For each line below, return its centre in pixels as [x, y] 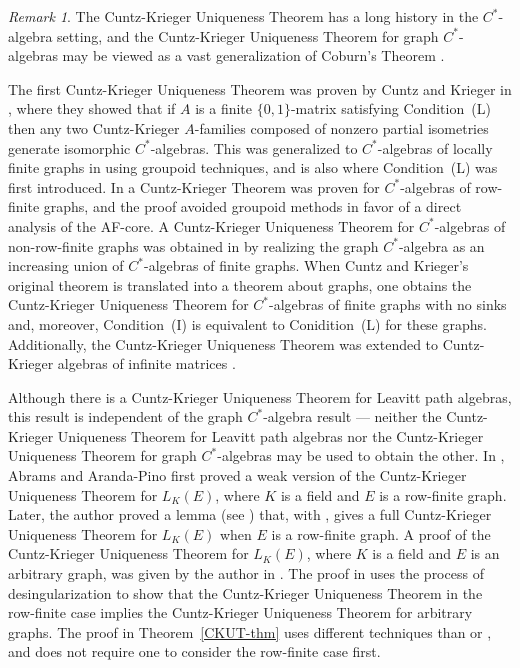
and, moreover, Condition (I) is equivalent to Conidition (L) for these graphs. [247, 323]
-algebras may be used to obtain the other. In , [361, 455]
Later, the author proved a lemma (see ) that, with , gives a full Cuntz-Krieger [250, 514]
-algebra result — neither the [352, 416]
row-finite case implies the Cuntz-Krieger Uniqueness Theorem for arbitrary [240, 612]
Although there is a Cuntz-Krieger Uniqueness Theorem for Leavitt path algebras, [260, 396]
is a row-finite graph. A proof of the [381, 533]
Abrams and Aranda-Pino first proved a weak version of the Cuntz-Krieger [237, 475]
